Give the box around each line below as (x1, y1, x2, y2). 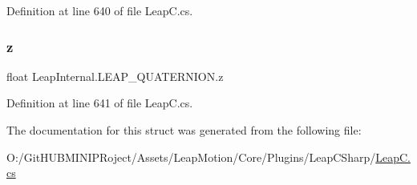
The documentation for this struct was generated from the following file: (6, 122, 362, 138)
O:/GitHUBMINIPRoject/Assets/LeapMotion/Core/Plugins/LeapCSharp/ (6, 148, 376, 165)
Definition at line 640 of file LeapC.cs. (6, 2, 193, 18)
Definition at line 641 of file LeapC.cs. (6, 95, 193, 111)
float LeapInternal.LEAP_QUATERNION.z (6, 67, 224, 84)
